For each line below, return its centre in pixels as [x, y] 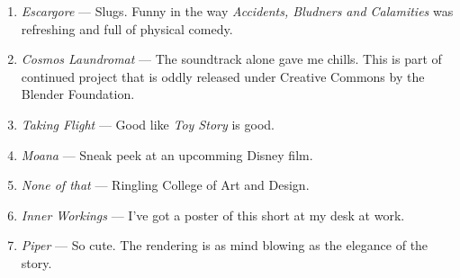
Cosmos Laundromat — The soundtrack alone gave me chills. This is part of [231, 59]
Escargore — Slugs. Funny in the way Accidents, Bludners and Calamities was [237, 11]
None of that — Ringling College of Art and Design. [165, 185]
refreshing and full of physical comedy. [127, 28]
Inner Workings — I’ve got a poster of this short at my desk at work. [213, 215]
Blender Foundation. [78, 94]
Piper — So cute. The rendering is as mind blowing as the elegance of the [225, 245]
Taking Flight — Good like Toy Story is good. [148, 124]
